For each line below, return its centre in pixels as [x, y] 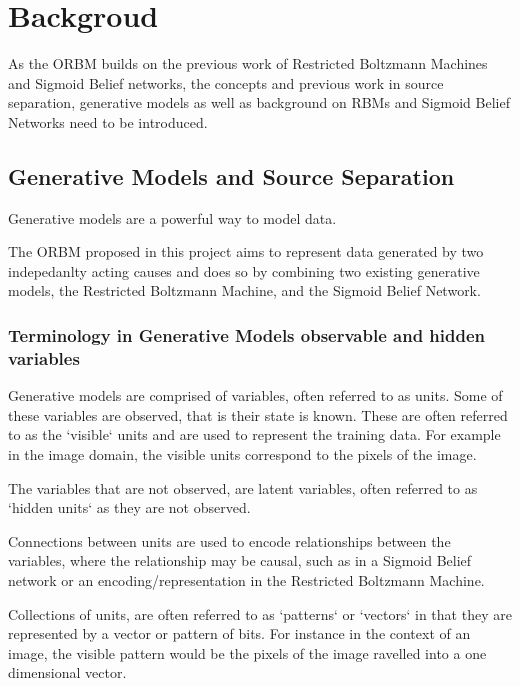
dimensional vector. [67, 672]
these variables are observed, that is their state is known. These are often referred [258, 414]
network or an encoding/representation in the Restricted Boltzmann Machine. [246, 579]
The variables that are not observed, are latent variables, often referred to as [243, 487]
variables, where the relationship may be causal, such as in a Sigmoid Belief [240, 560]
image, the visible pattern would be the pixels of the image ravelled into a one [247, 652]
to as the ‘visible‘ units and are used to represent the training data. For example [254, 434]
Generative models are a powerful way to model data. [172, 217]
